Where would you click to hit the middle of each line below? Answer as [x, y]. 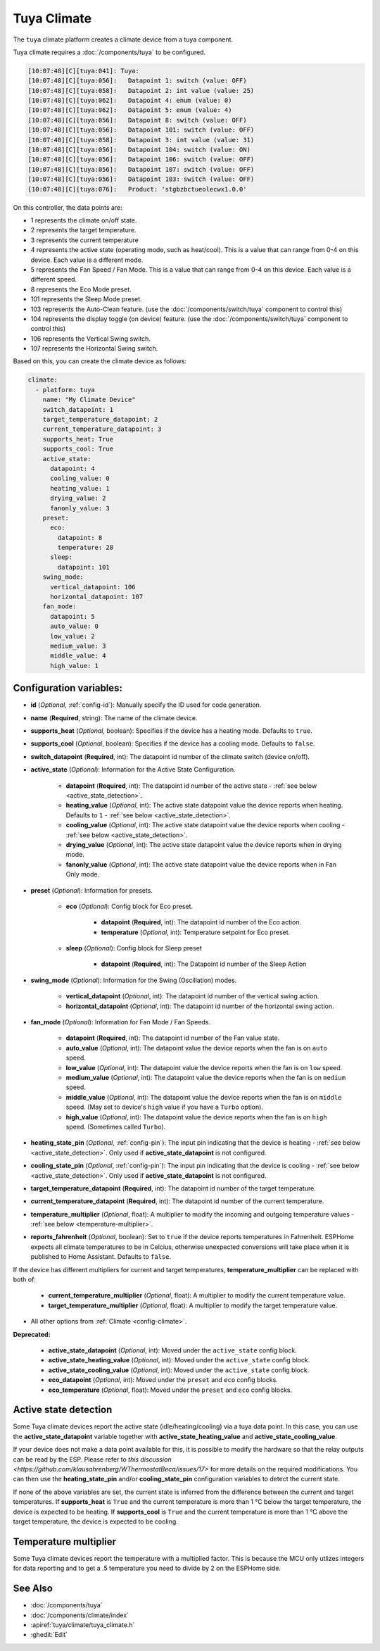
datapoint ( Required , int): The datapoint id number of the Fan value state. [173, 1038]
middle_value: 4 [78, 656]
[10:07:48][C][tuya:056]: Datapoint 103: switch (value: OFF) [141, 179]
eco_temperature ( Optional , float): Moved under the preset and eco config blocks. [170, 1390]
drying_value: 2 [78, 498]
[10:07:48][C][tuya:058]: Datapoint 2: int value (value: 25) [141, 90]
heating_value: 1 [80, 488]
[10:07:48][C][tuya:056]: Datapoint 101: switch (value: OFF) [141, 130]
